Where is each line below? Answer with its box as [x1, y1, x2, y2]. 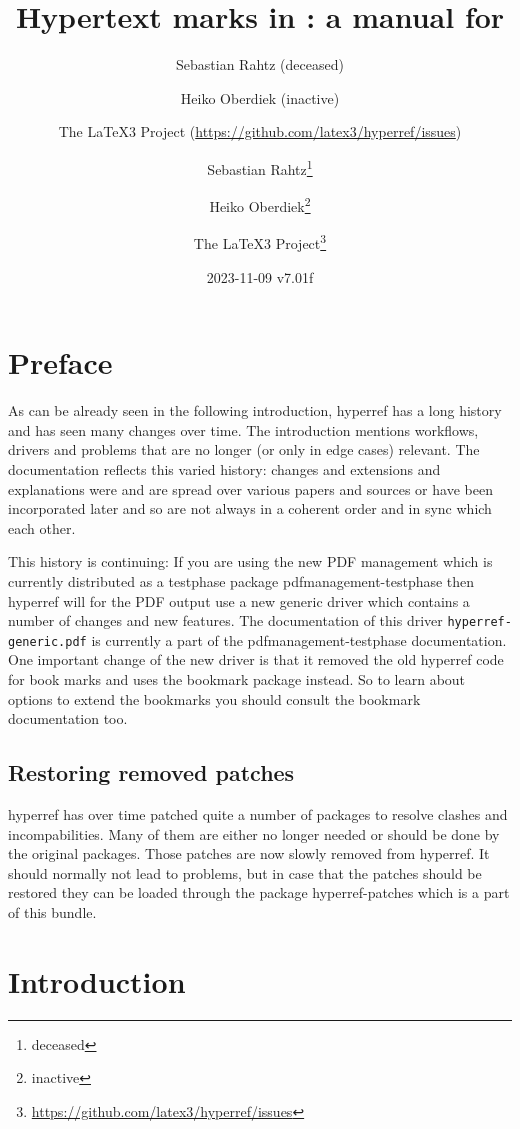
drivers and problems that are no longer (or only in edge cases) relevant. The [8, 439, 480, 460]
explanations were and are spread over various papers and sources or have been [8, 478, 493, 499]
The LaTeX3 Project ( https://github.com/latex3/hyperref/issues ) [58, 121, 462, 142]
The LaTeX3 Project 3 [193, 230, 327, 254]
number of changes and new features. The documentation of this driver [8, 610, 443, 631]
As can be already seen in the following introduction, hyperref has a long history [8, 400, 502, 421]
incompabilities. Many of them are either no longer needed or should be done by [8, 823, 500, 844]
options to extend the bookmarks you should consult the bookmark [8, 688, 421, 709]
